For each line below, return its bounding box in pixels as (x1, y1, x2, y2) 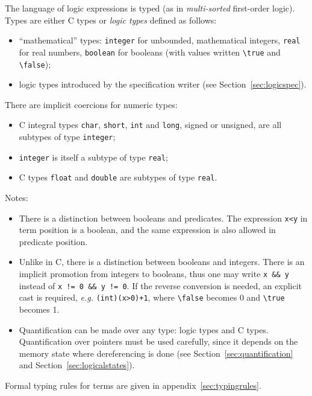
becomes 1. (19, 302, 60, 315)
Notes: (5, 191, 28, 203)
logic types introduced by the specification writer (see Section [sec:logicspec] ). (19, 78, 307, 91)
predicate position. (19, 235, 88, 247)
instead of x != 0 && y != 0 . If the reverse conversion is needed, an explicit (19, 279, 302, 292)
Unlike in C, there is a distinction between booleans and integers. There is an (19, 255, 305, 268)
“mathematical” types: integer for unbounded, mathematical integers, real (19, 34, 301, 46)
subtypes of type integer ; (19, 130, 116, 142)
